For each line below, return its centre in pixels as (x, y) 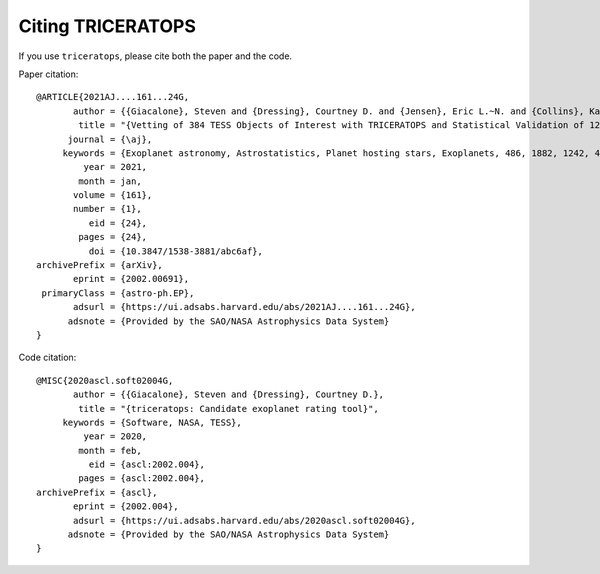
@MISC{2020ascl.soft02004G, (105, 380)
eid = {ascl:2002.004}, (146, 464)
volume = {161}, (113, 195)
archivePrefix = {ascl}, (97, 492)
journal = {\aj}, (110, 139)
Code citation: (47, 357)
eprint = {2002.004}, (126, 506)
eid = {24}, (118, 223)
